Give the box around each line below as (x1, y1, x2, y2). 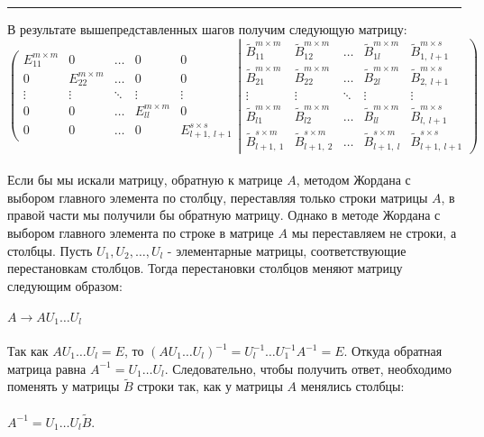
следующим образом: (7, 276, 123, 295)
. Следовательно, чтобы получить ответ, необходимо (164, 359, 452, 378)
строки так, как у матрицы (137, 377, 283, 396)
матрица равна (7, 359, 87, 378)
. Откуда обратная (343, 341, 443, 360)
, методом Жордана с (296, 170, 411, 189)
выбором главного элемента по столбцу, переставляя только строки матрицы (7, 187, 428, 206)
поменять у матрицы (7, 377, 120, 396)
